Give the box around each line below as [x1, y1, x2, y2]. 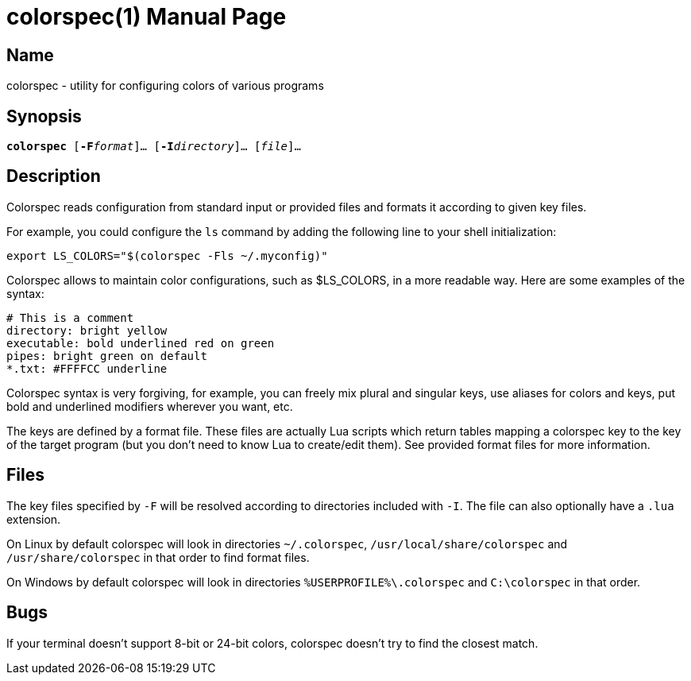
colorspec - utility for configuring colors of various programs [6, 79, 324, 93]
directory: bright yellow [6, 323, 168, 337]
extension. [6, 512, 61, 526]
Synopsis [6, 106, 82, 126]
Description [6, 166, 101, 187]
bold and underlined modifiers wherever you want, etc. [6, 399, 293, 413]
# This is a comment [6, 311, 134, 324]
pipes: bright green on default [6, 349, 207, 362]
